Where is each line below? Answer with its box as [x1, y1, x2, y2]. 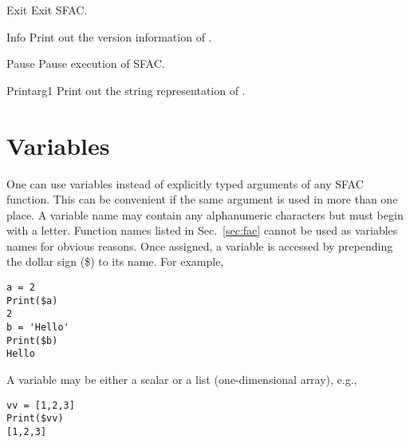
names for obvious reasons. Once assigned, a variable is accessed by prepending [6, 237, 393, 254]
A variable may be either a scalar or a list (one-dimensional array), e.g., [6, 371, 357, 387]
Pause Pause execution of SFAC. [6, 55, 165, 72]
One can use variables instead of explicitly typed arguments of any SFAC [6, 175, 364, 192]
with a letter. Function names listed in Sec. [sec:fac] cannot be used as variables [6, 222, 398, 239]
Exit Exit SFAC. [6, 2, 88, 18]
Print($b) [6, 334, 58, 346]
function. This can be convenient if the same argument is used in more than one [6, 191, 398, 208]
